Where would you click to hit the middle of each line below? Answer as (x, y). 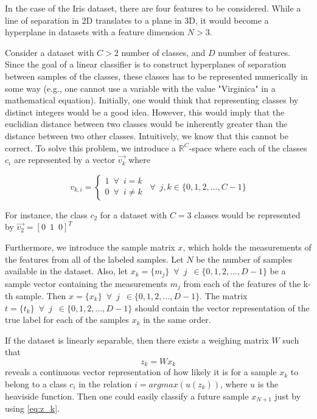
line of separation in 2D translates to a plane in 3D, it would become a (137, 20)
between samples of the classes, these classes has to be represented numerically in (156, 76)
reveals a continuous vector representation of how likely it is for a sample (141, 372)
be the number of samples (244, 259)
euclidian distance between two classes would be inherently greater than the (146, 124)
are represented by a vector (64, 160)
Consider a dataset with (50, 52)
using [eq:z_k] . (32, 408)
